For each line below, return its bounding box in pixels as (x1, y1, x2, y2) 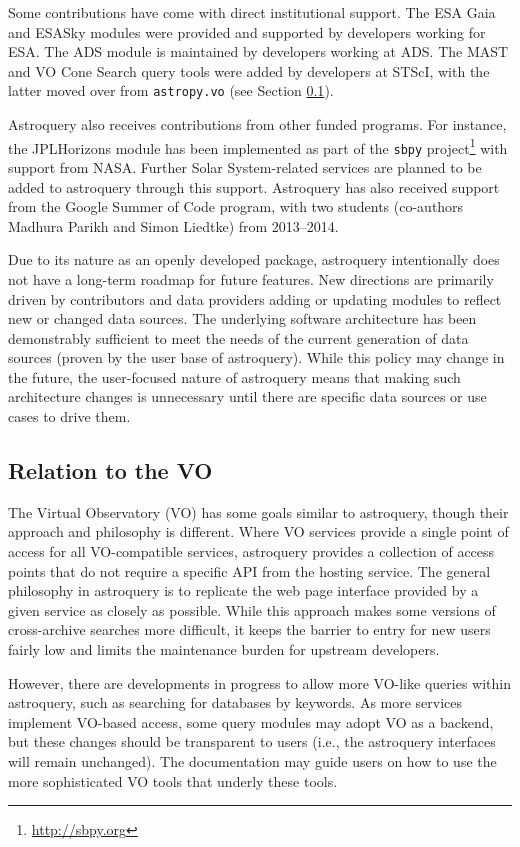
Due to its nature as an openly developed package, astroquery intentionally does (8, 249, 500, 270)
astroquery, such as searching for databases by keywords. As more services (8, 692, 463, 713)
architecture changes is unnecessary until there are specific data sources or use (8, 386, 487, 407)
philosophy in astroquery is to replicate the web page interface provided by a (8, 580, 479, 601)
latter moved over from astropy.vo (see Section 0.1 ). (8, 80, 334, 101)
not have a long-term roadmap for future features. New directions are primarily (8, 268, 494, 289)
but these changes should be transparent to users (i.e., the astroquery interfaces (8, 731, 496, 752)
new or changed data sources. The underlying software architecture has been (8, 308, 477, 329)
